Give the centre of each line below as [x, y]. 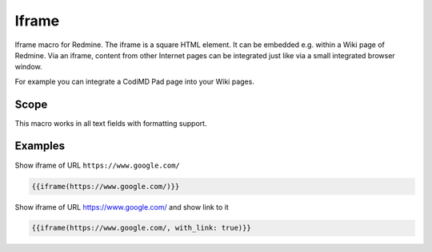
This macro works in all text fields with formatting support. [111, 123]
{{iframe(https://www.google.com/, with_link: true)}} [141, 228]
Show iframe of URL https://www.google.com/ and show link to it [122, 207]
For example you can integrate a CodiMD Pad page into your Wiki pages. [135, 81]
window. [29, 67]
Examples [40, 146]
